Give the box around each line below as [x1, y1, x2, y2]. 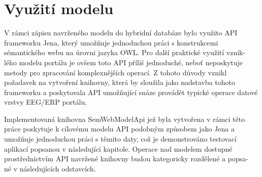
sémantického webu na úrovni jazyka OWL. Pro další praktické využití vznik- [4, 47, 246, 58]
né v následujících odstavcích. [4, 163, 96, 173]
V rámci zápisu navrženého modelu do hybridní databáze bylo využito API [4, 27, 238, 38]
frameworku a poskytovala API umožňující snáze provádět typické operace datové [4, 86, 258, 97]
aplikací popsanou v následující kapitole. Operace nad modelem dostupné [4, 143, 233, 154]
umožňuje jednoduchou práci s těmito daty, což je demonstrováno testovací [4, 134, 237, 144]
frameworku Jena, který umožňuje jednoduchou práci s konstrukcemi [4, 37, 218, 48]
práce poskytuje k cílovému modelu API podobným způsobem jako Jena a [4, 123, 235, 134]
